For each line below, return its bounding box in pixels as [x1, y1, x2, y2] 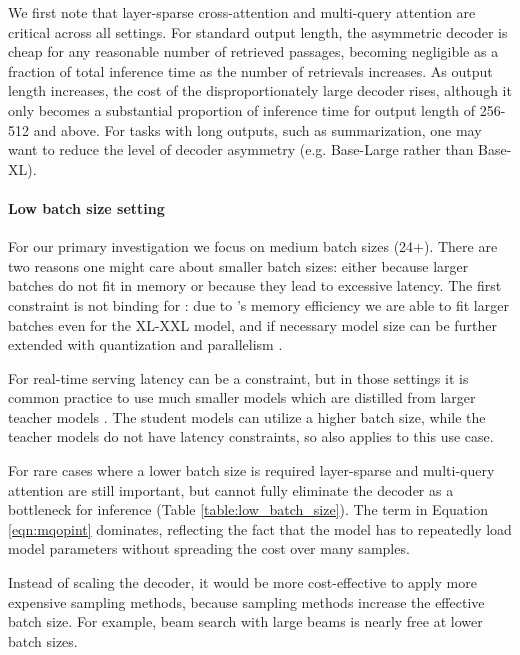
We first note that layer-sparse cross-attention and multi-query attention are [8, 2, 476, 22]
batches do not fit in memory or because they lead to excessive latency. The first [8, 275, 502, 296]
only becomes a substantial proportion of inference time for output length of [8, 99, 476, 120]
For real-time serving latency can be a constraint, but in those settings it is [8, 367, 469, 388]
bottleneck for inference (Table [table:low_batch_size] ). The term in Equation [8, 499, 488, 520]
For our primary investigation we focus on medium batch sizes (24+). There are [8, 236, 498, 257]
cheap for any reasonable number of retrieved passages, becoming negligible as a [8, 41, 499, 62]
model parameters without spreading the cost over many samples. [8, 538, 410, 559]
